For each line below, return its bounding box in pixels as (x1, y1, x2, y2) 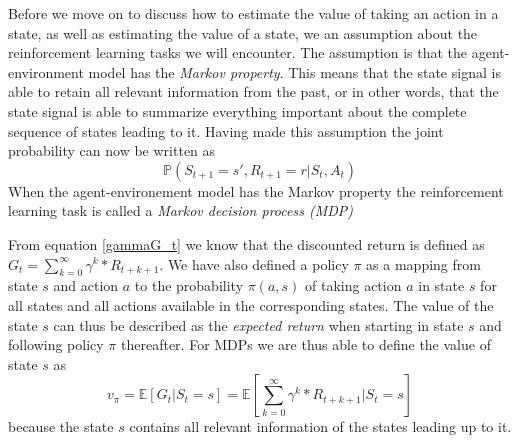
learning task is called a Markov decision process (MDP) (8, 200, 353, 221)
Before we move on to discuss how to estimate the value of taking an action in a (8, 3, 499, 23)
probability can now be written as (8, 140, 216, 161)
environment (8, 61, 84, 82)
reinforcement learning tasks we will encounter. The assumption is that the (8, 42, 468, 63)
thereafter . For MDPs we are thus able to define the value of (121, 334, 491, 355)
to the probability (134, 275, 244, 296)
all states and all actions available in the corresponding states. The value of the (8, 294, 494, 315)
